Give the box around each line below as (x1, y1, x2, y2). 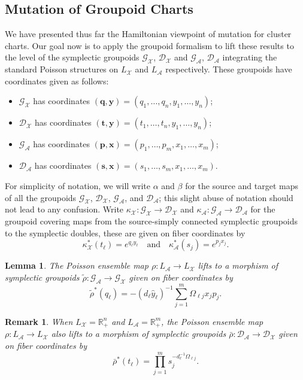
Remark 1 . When (5, 315, 73, 327)
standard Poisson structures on (5, 63, 119, 75)
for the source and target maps (185, 179, 299, 191)
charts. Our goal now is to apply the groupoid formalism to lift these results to (5, 39, 294, 51)
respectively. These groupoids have (165, 63, 292, 75)
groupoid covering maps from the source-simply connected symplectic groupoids (5, 215, 298, 227)
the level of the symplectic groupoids (5, 51, 140, 63)
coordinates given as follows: (5, 74, 109, 87)
